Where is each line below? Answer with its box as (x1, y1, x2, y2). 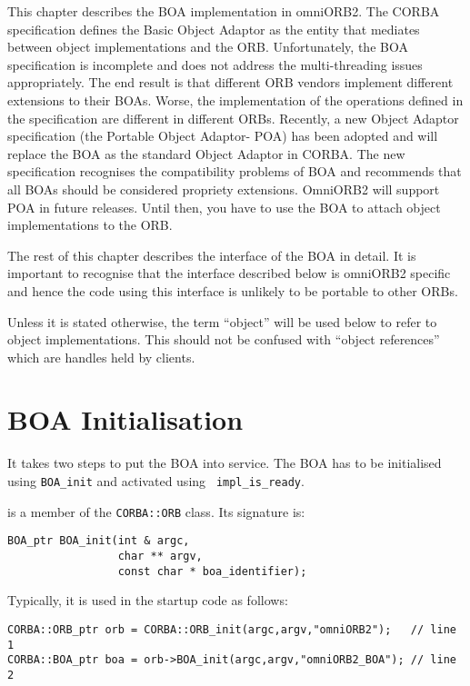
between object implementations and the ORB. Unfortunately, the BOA (7, 37, 408, 56)
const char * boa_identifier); (117, 564, 307, 578)
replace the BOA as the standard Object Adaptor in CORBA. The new (7, 144, 405, 163)
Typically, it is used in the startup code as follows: (7, 591, 288, 610)
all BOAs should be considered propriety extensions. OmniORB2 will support (7, 179, 440, 198)
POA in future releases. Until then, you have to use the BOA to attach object (7, 197, 441, 216)
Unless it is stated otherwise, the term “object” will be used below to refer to (7, 312, 437, 331)
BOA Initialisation (7, 401, 244, 438)
